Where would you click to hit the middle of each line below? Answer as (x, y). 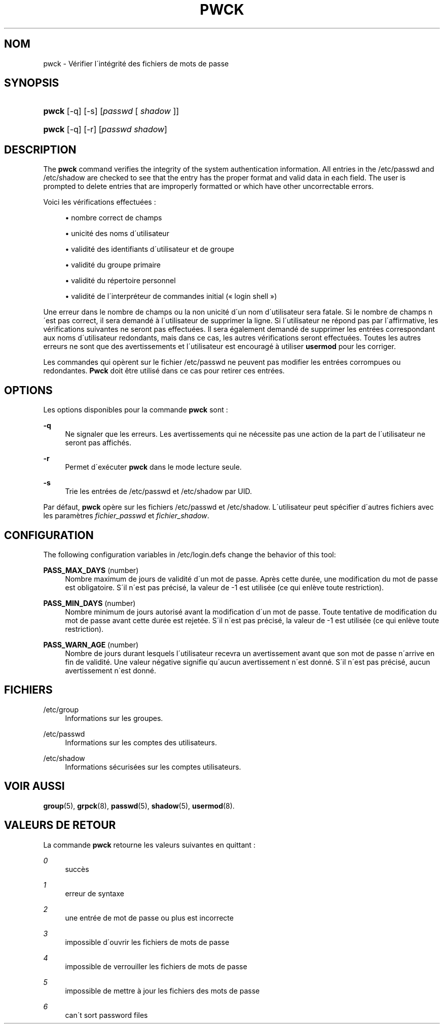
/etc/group (61, 709)
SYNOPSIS (32, 83)
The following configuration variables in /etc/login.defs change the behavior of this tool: (190, 554)
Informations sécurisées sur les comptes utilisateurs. (153, 767)
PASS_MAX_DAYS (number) (91, 570)
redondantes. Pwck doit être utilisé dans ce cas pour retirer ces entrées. (164, 371)
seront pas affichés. (98, 443)
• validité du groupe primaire (113, 265)
